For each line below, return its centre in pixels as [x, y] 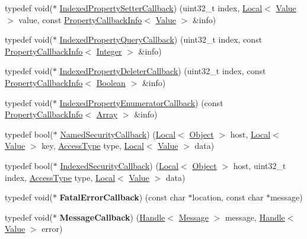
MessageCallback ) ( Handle [112, 217]
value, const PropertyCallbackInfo [80, 19]
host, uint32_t [260, 165]
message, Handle [255, 217]
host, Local [250, 134]
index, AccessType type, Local [60, 177]
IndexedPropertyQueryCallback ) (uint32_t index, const [161, 39]
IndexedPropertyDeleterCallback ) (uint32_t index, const [163, 71]
